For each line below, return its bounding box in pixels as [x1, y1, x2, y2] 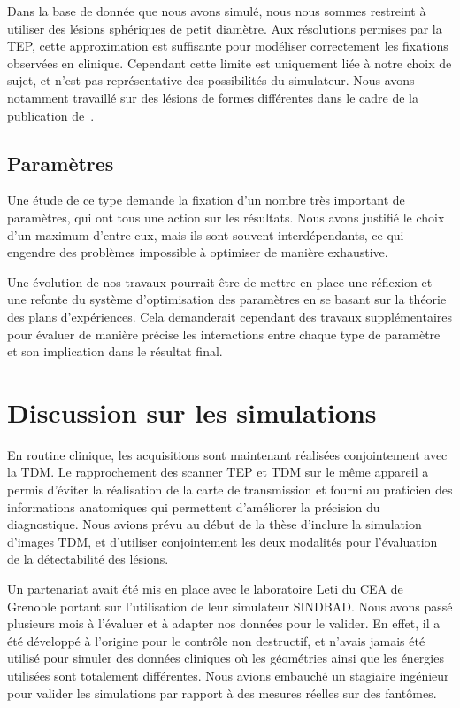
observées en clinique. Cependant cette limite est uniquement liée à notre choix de [7, 53, 452, 72]
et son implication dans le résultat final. [7, 342, 223, 361]
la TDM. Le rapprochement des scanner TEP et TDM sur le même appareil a [7, 463, 429, 481]
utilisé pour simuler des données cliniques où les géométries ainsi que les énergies [7, 649, 444, 667]
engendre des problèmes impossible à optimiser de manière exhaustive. [7, 243, 388, 261]
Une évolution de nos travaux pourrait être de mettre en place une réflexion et [7, 272, 433, 291]
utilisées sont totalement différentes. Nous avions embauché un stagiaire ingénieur [7, 665, 449, 684]
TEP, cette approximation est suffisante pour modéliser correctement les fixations [7, 36, 448, 55]
